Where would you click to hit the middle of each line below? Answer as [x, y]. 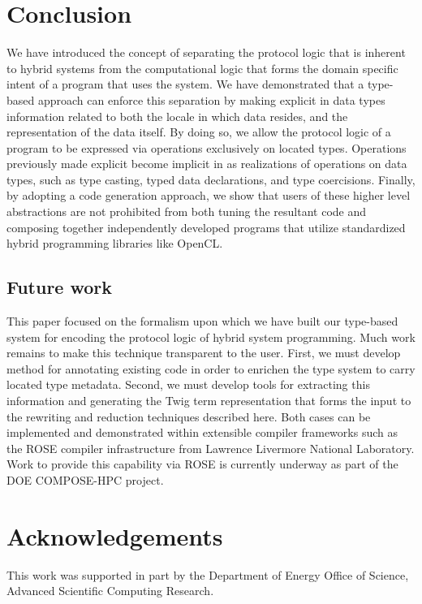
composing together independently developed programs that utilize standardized [206, 227]
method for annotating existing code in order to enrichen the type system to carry [211, 368]
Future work [60, 287]
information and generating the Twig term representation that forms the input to [209, 401]
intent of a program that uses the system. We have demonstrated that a [185, 84]
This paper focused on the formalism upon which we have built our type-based [202, 321]
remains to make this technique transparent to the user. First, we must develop [204, 353]
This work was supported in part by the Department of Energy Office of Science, [208, 574]
